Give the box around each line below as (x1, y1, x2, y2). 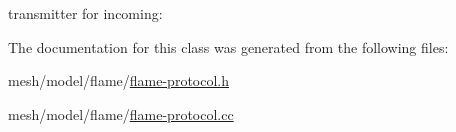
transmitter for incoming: (8, 3, 163, 23)
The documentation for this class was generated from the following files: (8, 36, 449, 57)
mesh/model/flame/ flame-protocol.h (8, 70, 230, 91)
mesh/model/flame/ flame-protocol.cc (8, 103, 234, 124)
